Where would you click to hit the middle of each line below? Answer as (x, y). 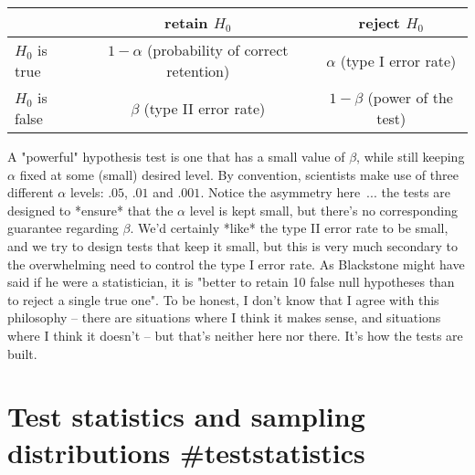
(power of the (410, 97)
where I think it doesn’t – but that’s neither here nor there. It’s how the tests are (235, 335)
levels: (87, 192)
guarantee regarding (63, 228)
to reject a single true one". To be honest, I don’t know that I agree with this (223, 299)
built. (22, 353)
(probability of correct (218, 50)
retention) (198, 71)
